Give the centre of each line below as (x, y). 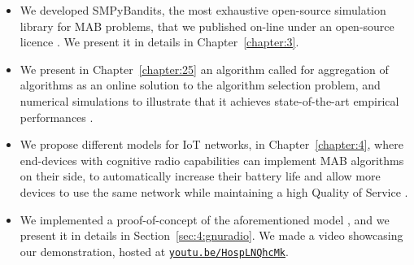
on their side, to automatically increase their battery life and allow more (200, 176)
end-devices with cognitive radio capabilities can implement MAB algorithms (212, 160)
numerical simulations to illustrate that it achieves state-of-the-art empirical (209, 100)
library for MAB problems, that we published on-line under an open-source (207, 26)
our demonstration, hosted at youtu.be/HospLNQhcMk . (154, 251)
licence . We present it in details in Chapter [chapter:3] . (159, 42)
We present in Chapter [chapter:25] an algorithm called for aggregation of (204, 69)
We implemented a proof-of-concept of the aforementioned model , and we (205, 219)
